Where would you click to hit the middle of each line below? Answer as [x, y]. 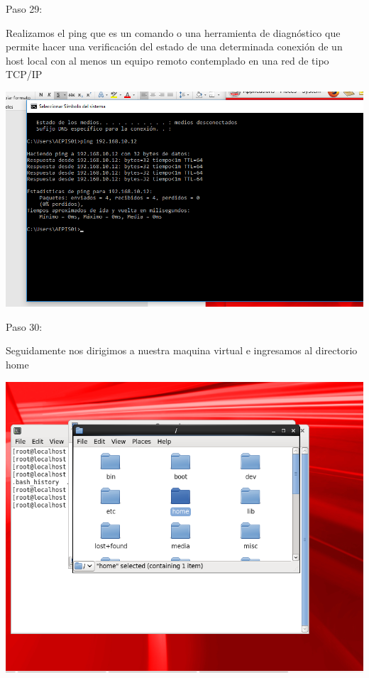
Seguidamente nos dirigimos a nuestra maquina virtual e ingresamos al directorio [182, 350]
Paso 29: [24, 9]
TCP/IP [24, 74]
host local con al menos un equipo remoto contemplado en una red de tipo [167, 60]
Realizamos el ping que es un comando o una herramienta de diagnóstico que [173, 32]
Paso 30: [24, 326]
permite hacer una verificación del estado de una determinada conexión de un [174, 47]
